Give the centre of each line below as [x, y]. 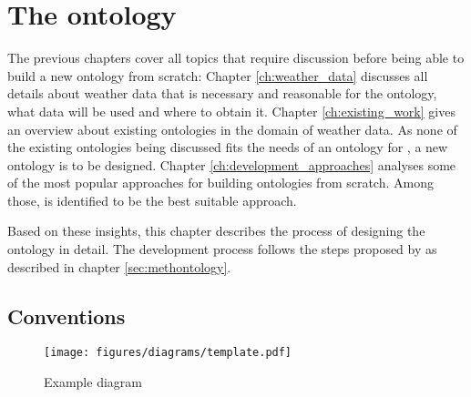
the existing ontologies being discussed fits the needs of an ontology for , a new [228, 147]
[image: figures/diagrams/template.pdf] [168, 353]
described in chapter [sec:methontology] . [119, 266]
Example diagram [93, 382]
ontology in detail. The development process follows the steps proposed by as [222, 249]
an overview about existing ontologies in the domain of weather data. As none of [232, 129]
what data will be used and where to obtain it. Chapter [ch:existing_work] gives [231, 111]
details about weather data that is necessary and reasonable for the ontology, [222, 93]
